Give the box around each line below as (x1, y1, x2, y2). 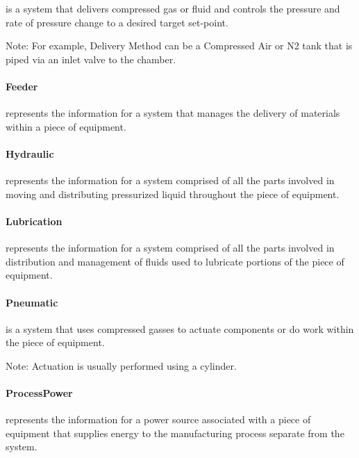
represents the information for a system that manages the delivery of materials (6, 106, 340, 120)
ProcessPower (6, 386, 73, 400)
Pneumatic (6, 295, 58, 309)
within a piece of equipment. (6, 119, 126, 133)
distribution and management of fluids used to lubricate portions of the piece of (6, 254, 344, 268)
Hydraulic (6, 146, 54, 161)
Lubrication (6, 213, 62, 228)
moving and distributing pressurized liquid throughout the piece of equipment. (6, 186, 340, 201)
